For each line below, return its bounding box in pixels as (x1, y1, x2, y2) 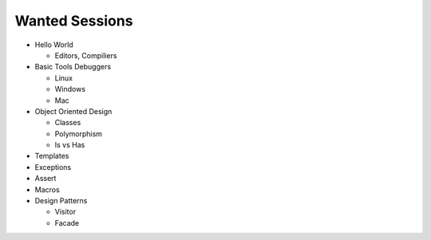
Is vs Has (54, 140, 85, 150)
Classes (54, 118, 81, 128)
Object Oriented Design (34, 106, 113, 116)
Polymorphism (54, 128, 103, 139)
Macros (34, 184, 60, 195)
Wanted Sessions (14, 12, 133, 30)
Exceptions (34, 162, 72, 171)
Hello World (34, 40, 73, 49)
